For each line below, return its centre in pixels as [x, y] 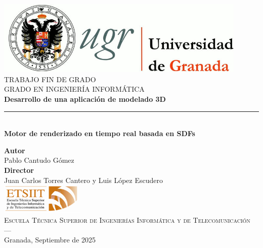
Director [19, 170]
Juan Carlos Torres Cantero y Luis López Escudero [83, 180]
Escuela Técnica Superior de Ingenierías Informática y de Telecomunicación [127, 220]
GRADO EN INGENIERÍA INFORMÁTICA [74, 89]
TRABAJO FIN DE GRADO [50, 79]
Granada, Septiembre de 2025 [50, 240]
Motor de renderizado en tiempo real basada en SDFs [100, 133]
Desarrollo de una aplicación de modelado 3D [85, 99]
